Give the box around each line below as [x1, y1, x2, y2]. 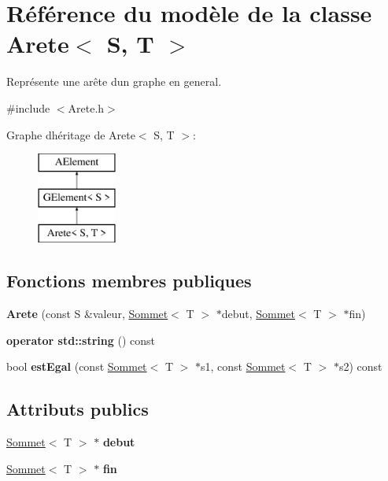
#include [6, 99, 50, 116]
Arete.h [68, 99, 105, 116]
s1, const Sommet [200, 358, 286, 375]
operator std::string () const [6, 331, 155, 348]
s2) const [338, 358, 382, 375]
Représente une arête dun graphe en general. [6, 73, 222, 90]
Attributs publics [6, 397, 149, 421]
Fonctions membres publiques [6, 268, 252, 293]
